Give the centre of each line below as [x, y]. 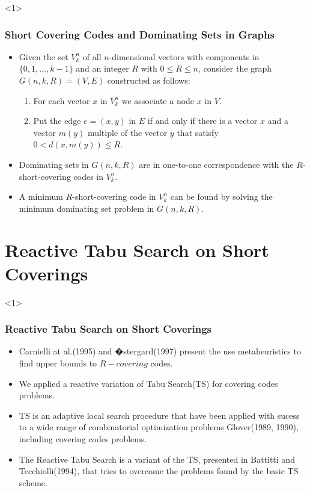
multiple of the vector [127, 132]
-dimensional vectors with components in [184, 56]
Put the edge [57, 121]
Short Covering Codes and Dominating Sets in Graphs [140, 34]
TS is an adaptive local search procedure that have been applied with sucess [159, 415]
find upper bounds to [58, 363]
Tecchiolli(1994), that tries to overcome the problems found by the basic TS [159, 471]
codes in [89, 176]
